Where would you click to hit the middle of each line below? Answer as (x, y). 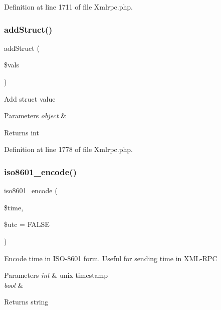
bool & (14, 285)
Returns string (26, 302)
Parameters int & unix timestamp (56, 275)
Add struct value (30, 98)
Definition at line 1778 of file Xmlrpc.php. (68, 149)
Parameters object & (35, 115)
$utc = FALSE (27, 224)
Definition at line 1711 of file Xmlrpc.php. (68, 7)
